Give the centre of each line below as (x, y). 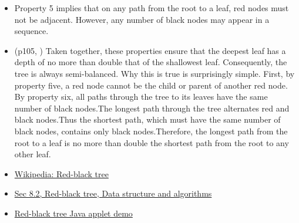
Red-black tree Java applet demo (73, 213)
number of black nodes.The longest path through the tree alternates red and (152, 108)
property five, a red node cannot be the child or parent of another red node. (151, 85)
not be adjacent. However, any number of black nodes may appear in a (142, 19)
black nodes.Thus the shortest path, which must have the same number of (147, 119)
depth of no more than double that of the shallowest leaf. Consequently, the (151, 62)
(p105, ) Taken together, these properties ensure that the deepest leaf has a (150, 50)
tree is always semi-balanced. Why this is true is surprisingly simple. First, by (154, 73)
